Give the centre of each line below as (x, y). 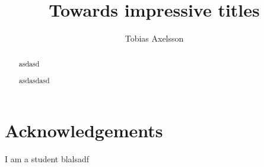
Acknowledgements (84, 130)
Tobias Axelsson (154, 38)
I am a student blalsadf (47, 158)
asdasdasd (34, 81)
